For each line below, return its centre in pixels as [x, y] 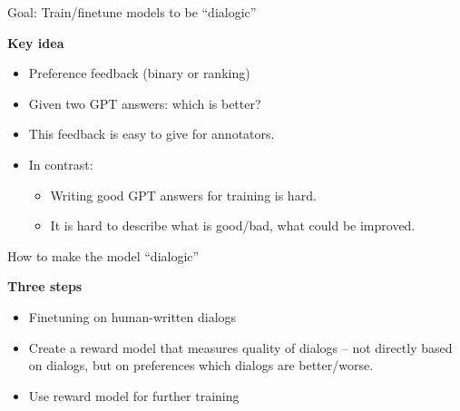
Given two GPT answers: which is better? [145, 103]
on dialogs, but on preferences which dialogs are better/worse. [201, 365]
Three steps [45, 286]
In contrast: [61, 164]
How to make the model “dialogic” [103, 255]
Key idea [36, 42]
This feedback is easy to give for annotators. [152, 134]
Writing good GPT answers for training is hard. [183, 195]
